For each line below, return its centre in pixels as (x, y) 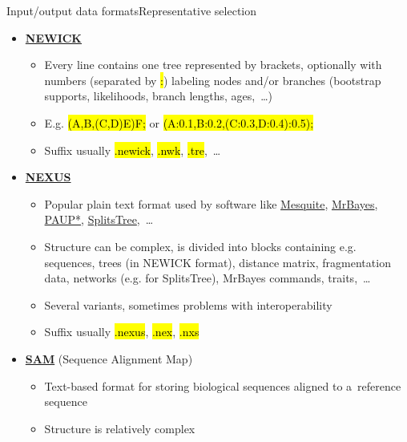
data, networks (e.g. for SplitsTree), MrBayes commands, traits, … (208, 278)
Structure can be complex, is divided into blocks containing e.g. (200, 246)
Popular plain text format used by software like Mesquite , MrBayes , (211, 203)
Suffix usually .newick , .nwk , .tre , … (133, 150)
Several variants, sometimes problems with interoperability (188, 304)
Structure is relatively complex (120, 428)
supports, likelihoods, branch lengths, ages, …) (159, 96)
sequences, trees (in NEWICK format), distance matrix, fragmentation (218, 262)
